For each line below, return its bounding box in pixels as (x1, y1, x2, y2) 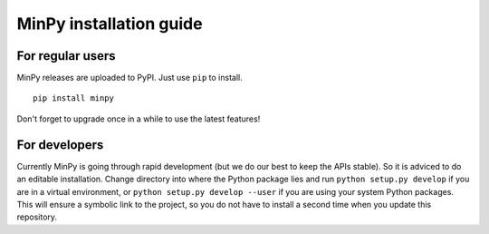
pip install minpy (33, 93, 115, 103)
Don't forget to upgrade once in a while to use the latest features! (16, 113, 261, 124)
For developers (16, 137, 104, 152)
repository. (16, 211, 58, 222)
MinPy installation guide (16, 14, 203, 34)
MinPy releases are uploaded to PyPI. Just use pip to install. (16, 73, 244, 83)
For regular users (16, 48, 117, 63)
